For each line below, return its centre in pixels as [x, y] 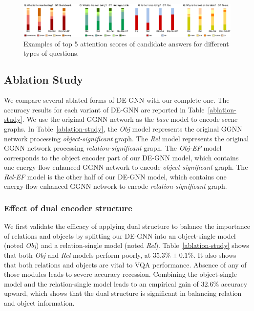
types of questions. [51, 53]
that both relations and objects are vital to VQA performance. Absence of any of [125, 264]
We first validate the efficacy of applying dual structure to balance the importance [127, 226]
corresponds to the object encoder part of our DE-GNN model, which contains [121, 157]
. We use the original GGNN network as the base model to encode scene [130, 119]
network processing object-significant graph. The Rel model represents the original [127, 138]
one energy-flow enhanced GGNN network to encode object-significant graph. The [126, 167]
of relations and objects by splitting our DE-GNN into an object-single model [120, 235]
